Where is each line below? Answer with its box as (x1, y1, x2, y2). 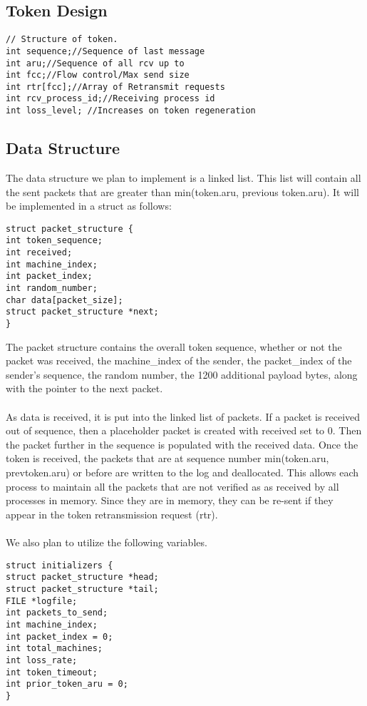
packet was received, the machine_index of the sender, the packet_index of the (6, 353, 352, 368)
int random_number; (6, 283, 98, 294)
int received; (6, 247, 73, 258)
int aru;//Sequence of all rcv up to (6, 58, 185, 68)
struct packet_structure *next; (6, 307, 159, 317)
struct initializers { (6, 560, 113, 571)
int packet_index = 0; (6, 631, 113, 642)
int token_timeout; (6, 667, 98, 677)
